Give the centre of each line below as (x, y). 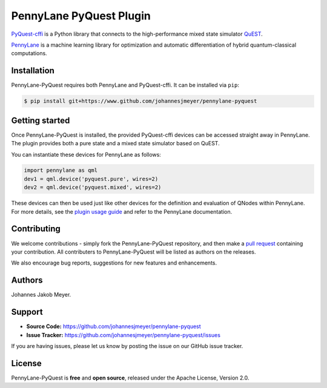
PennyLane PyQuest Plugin (81, 16)
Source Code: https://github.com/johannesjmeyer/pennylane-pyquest (114, 326)
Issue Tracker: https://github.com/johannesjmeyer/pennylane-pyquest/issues (124, 335)
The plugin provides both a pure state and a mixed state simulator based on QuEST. (116, 143)
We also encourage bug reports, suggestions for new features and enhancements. (114, 263)
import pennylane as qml (61, 170)
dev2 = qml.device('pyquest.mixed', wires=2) (93, 187)
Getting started (41, 120)
